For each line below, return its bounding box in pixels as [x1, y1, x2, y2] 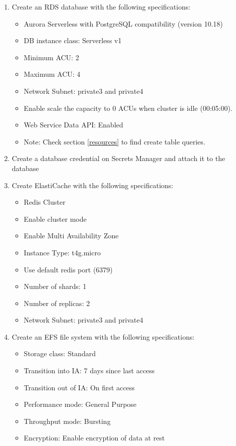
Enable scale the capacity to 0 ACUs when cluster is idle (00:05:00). [24, 102, 232, 113]
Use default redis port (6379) [24, 264, 113, 274]
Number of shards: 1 [24, 281, 87, 291]
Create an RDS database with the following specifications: [12, 2, 190, 12]
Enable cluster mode [24, 213, 87, 224]
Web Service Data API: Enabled [24, 119, 123, 130]
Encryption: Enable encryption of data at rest [24, 432, 165, 443]
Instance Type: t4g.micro [24, 247, 101, 257]
